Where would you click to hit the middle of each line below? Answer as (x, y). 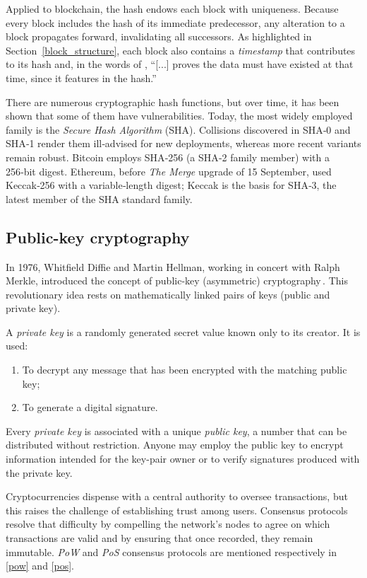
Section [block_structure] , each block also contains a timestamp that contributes (181, 50)
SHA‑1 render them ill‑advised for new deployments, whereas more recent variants (183, 143)
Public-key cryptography (98, 237)
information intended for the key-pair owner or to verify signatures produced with (183, 459)
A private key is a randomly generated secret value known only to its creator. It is (183, 331)
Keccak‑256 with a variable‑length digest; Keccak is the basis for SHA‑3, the (171, 185)
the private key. (39, 472)
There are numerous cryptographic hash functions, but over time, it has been (173, 102)
